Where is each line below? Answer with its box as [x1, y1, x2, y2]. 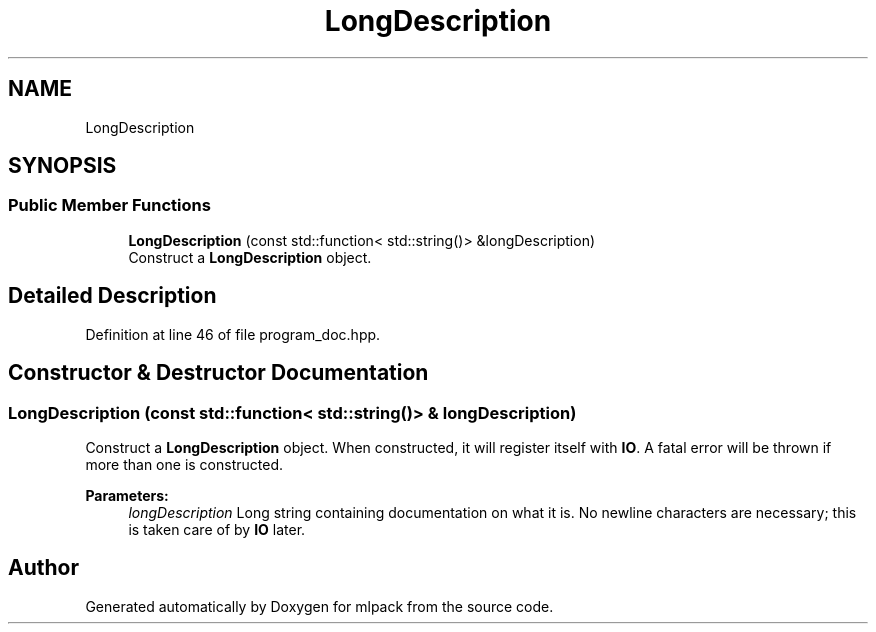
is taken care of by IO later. [128, 520, 306, 538]
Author [8, 555, 79, 581]
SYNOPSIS [8, 153, 117, 179]
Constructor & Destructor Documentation [8, 360, 429, 386]
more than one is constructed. [85, 455, 283, 473]
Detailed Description [8, 283, 217, 309]
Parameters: [85, 486, 169, 504]
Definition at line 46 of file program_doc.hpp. [85, 325, 381, 343]
